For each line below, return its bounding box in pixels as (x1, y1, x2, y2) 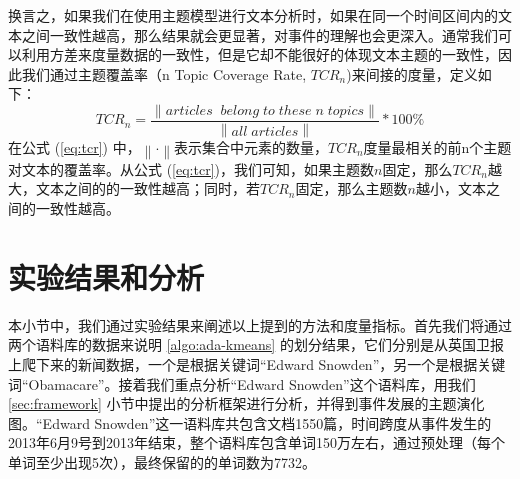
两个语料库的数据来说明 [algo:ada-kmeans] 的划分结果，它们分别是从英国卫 (8, 334, 490, 355)
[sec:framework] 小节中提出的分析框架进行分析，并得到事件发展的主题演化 (8, 393, 485, 414)
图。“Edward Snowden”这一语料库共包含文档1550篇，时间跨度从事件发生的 (8, 412, 492, 433)
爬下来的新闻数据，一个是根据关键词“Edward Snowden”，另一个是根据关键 (21, 353, 506, 374)
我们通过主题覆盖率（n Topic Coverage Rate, (21, 63, 307, 84)
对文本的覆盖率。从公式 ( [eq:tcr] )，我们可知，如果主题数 (8, 158, 374, 179)
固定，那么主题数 (295, 178, 408, 199)
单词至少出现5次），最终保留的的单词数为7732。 (8, 451, 316, 472)
